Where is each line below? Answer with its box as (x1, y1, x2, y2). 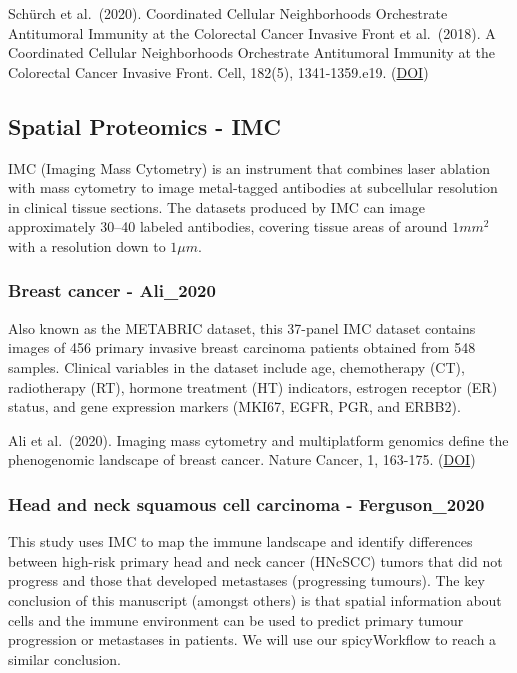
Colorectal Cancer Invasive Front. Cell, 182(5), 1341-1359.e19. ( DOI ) (8, 61, 429, 82)
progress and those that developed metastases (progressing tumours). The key (8, 570, 485, 591)
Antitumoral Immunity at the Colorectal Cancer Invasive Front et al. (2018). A (8, 22, 496, 43)
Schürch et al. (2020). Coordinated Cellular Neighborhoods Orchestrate (8, 3, 448, 23)
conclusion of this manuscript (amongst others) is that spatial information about (8, 589, 502, 610)
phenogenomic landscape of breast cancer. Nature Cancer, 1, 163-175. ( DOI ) (8, 449, 476, 470)
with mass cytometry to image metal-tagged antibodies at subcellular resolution (8, 177, 498, 198)
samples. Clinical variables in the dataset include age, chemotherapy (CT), (8, 356, 465, 377)
